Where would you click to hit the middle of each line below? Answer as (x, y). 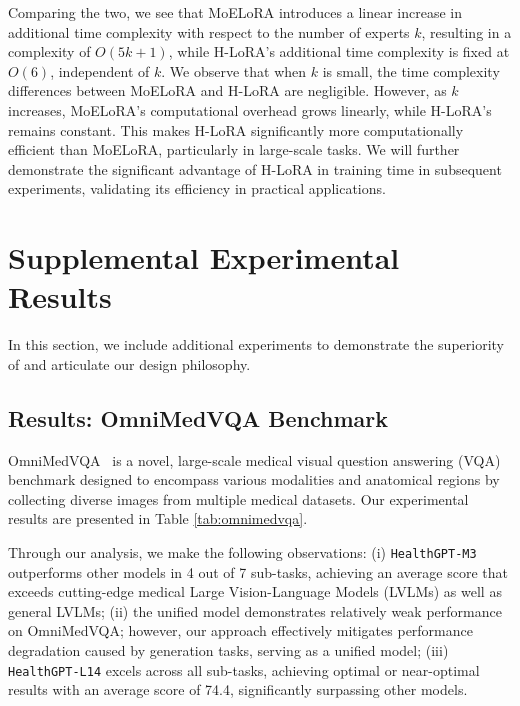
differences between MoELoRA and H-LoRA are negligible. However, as (227, 90)
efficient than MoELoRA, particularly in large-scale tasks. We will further (234, 149)
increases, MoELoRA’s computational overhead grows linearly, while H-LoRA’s (250, 109)
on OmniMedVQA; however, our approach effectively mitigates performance (240, 630)
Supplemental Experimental (204, 257)
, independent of (100, 70)
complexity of (49, 51)
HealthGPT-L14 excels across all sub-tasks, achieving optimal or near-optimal (244, 669)
